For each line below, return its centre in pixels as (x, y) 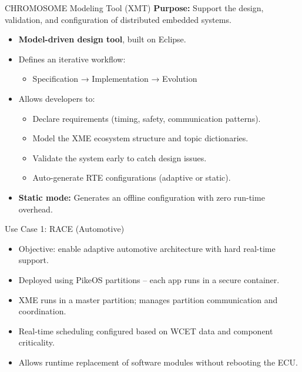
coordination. (42, 311)
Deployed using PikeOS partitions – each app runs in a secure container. (149, 279)
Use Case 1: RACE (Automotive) (65, 229)
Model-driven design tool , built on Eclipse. (102, 39)
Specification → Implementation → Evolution (115, 79)
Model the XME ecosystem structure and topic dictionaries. (140, 138)
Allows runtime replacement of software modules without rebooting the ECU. (158, 362)
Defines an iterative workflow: (72, 59)
